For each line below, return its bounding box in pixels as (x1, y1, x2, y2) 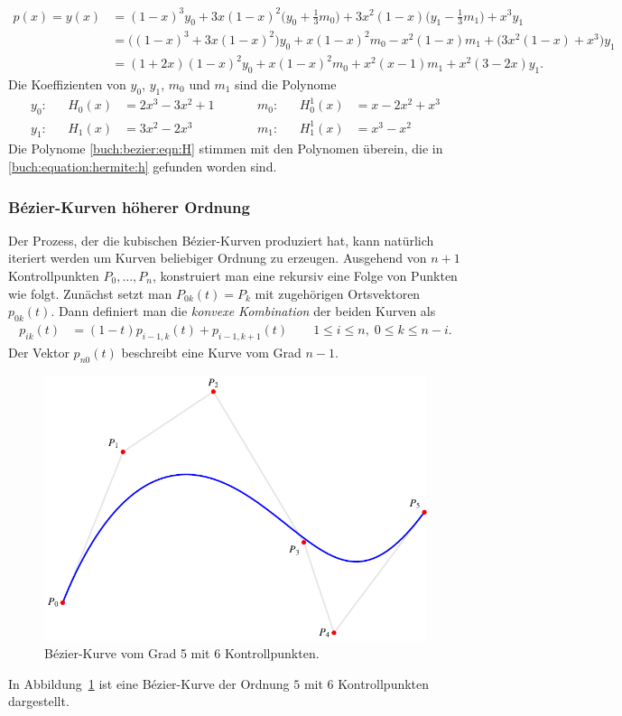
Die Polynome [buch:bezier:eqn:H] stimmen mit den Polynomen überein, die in (8, 139, 443, 158)
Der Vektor (8, 342, 70, 361)
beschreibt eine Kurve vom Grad (121, 342, 302, 361)
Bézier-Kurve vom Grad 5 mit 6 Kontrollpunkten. (44, 644, 320, 663)
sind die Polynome (235, 74, 337, 93)
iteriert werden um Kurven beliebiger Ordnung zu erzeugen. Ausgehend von (8, 248, 427, 267)
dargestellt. (8, 692, 70, 711)
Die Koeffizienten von (8, 74, 126, 93)
